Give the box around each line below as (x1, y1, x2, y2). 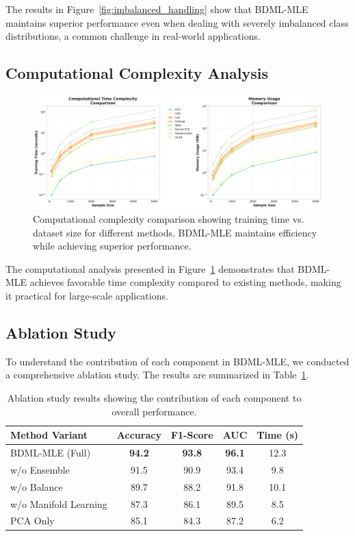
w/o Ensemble (10, 462, 70, 476)
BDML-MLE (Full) (10, 446, 91, 460)
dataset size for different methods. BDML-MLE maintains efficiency (33, 225, 317, 239)
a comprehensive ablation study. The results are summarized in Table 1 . (5, 367, 309, 382)
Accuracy (116, 428, 161, 442)
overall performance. (111, 404, 197, 418)
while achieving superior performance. (33, 239, 192, 253)
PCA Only (10, 513, 55, 528)
